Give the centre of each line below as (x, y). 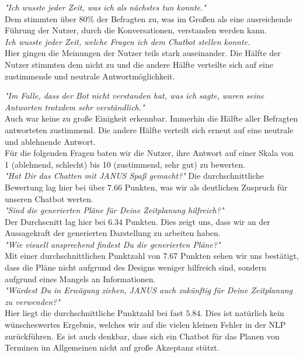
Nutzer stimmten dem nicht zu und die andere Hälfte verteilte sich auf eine (139, 64)
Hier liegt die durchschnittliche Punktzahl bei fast (94, 313)
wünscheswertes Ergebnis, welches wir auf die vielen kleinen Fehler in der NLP (145, 325)
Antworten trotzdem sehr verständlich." (75, 107)
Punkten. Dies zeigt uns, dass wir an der (198, 221)
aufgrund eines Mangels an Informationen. (80, 278)
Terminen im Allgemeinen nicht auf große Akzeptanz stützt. (112, 347)
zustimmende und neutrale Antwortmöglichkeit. (90, 76)
